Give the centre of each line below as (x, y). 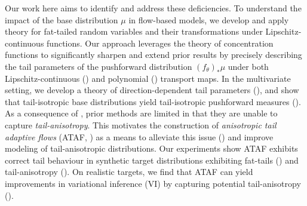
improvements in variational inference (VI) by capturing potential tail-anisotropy (153, 183)
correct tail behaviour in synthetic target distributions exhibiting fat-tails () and (152, 160)
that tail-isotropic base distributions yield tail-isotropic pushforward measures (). (153, 101)
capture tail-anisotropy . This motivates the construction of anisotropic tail (141, 124)
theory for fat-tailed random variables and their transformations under (134, 31)
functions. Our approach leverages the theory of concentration (160, 43)
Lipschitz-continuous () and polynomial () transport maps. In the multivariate (148, 78)
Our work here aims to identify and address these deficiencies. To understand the (153, 8)
